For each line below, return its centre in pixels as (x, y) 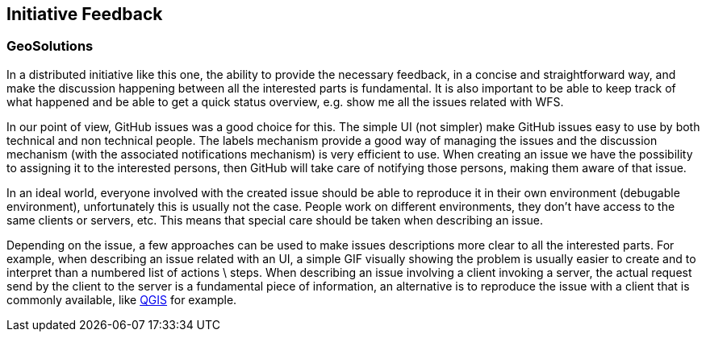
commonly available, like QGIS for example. (122, 299)
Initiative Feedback (85, 14)
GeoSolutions (50, 46)
